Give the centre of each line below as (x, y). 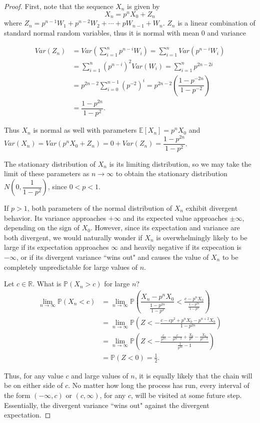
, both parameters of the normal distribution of (99, 208)
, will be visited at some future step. (186, 395)
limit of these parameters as (47, 173)
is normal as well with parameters (85, 130)
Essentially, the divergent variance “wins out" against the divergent (107, 405)
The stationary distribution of (50, 163)
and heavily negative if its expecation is (181, 247)
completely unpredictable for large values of (71, 267)
